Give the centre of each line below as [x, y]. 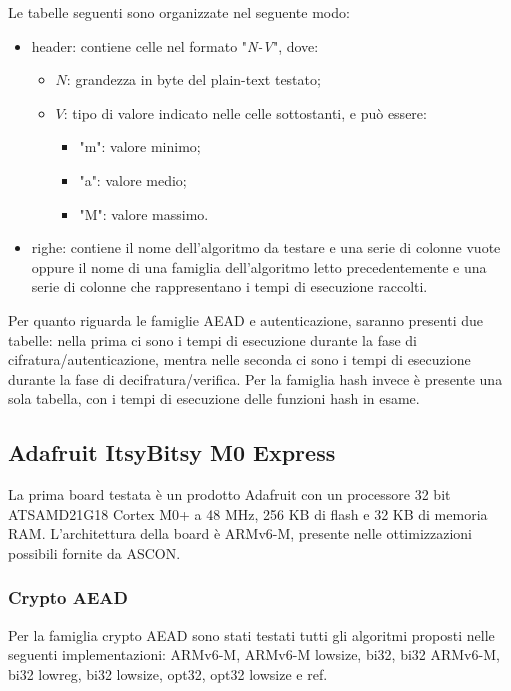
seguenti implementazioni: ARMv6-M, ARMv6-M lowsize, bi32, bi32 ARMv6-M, [254, 654]
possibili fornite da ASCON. [94, 552]
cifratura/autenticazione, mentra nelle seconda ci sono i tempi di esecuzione [239, 359]
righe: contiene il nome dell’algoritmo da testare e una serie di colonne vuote [266, 247]
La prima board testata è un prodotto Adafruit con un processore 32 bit [229, 494]
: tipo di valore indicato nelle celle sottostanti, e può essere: [245, 112]
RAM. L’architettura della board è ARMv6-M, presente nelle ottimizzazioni [240, 533]
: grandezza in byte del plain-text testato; [193, 79]
